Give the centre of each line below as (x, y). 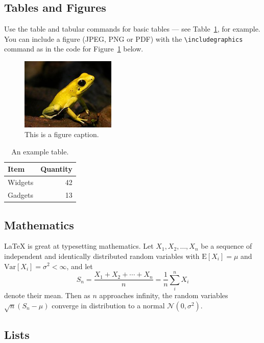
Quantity (56, 169)
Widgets (21, 182)
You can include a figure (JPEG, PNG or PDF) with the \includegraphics (124, 38)
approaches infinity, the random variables (164, 295)
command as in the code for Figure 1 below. (74, 49)
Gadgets (20, 195)
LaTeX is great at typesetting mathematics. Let (79, 246)
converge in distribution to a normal (108, 305)
